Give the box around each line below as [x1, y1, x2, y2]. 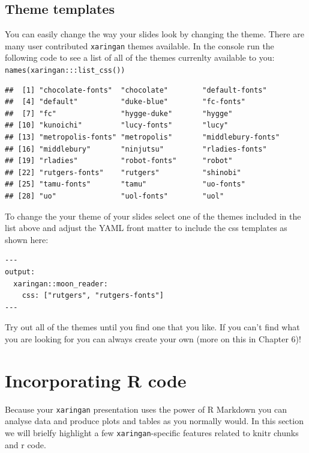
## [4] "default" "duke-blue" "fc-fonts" [5, 97, 245, 106]
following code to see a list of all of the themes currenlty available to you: [5, 51, 275, 64]
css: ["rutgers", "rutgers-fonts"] [22, 291, 164, 300]
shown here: [5, 233, 49, 245]
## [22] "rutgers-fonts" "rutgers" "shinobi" [5, 168, 241, 177]
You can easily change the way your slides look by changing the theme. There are [5, 28, 304, 40]
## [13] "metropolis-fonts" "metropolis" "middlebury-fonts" [5, 133, 280, 142]
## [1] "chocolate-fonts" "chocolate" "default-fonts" [5, 85, 267, 94]
